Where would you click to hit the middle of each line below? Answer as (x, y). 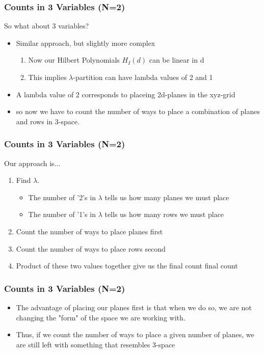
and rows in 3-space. (48, 121)
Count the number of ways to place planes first (89, 231)
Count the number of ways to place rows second (91, 248)
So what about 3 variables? (47, 26)
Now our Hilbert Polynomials (74, 60)
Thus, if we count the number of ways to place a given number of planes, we (135, 334)
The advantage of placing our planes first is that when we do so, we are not (134, 307)
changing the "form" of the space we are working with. (101, 317)
